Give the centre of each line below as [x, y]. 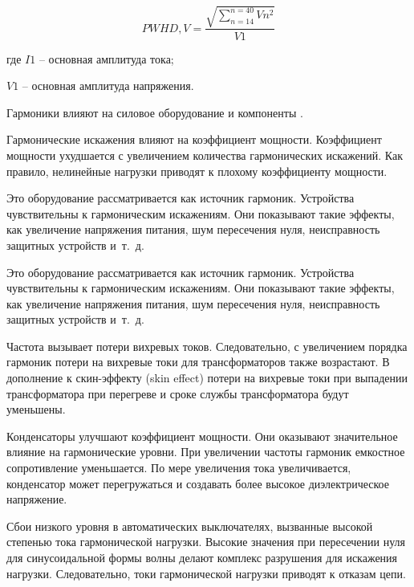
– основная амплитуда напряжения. [108, 86]
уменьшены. [36, 409]
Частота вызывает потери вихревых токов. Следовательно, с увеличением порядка [207, 346]
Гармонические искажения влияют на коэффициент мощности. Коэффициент [194, 139]
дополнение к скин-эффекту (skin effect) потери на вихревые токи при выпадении [207, 378]
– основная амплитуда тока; [106, 58]
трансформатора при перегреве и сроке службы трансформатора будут [178, 393]
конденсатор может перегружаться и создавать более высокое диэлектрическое [198, 483]
